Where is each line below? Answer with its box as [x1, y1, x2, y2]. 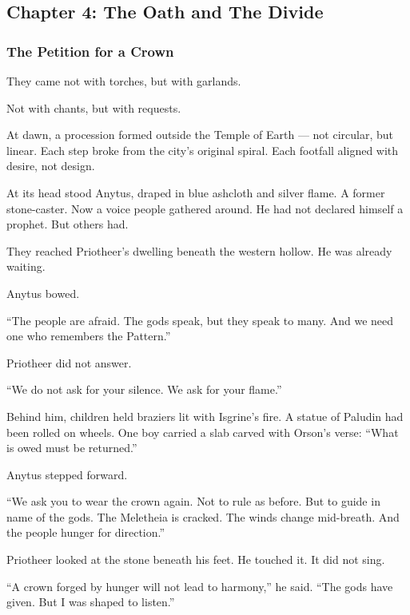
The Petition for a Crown [6, 41, 174, 61]
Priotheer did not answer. [6, 354, 132, 371]
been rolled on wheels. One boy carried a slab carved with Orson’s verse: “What [6, 423, 399, 440]
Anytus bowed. [6, 284, 80, 301]
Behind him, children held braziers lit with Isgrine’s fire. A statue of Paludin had [6, 407, 404, 424]
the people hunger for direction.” [6, 524, 165, 541]
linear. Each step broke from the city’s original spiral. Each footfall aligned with [6, 141, 399, 158]
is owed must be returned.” [6, 439, 137, 456]
